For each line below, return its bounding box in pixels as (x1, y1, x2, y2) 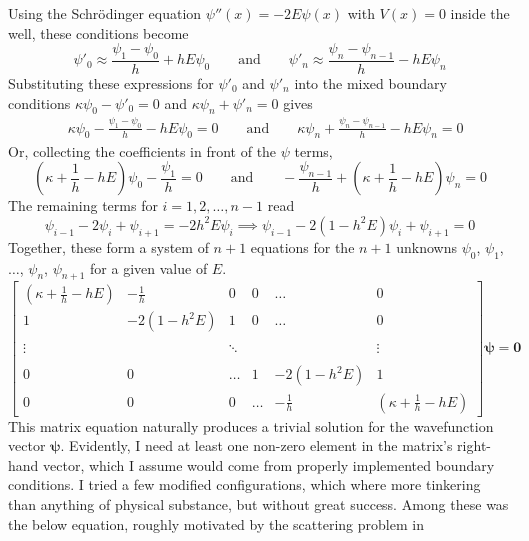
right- (457, 435, 491, 456)
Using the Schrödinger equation (8, 3, 202, 23)
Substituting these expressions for (8, 73, 214, 94)
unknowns (396, 236, 457, 257)
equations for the (250, 236, 355, 257)
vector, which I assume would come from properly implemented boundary (43, 454, 495, 475)
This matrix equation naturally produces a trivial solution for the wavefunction (8, 415, 494, 436)
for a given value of (90, 257, 208, 278)
